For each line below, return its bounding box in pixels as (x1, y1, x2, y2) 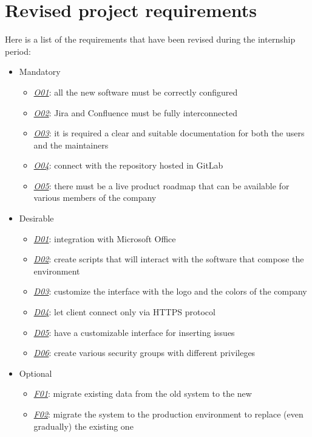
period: (5, 44, 31, 57)
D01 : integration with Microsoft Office (33, 232, 176, 245)
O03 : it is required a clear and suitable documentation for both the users (33, 127, 305, 139)
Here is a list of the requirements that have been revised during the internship (5, 33, 296, 46)
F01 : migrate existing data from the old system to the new (33, 387, 252, 400)
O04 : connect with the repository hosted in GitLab (33, 159, 223, 172)
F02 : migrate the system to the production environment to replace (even (33, 408, 304, 420)
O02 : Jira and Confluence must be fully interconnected (33, 106, 237, 119)
